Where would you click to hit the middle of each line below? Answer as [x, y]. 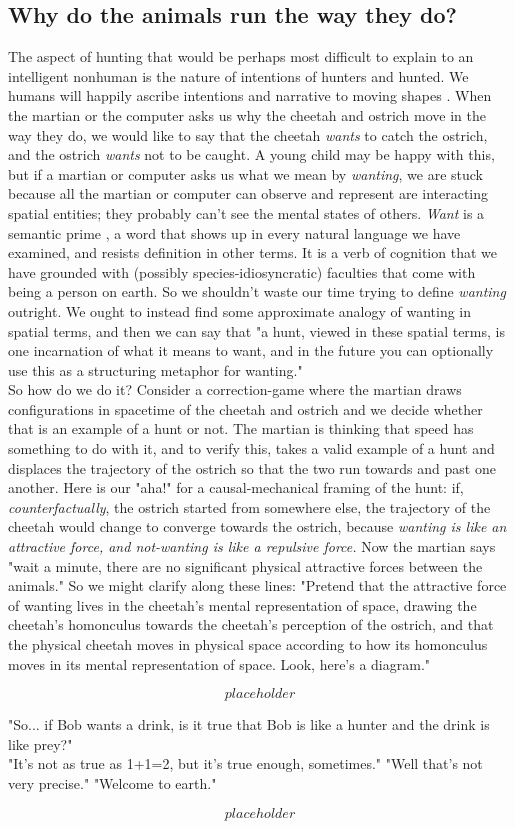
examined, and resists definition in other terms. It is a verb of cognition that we [252, 252]
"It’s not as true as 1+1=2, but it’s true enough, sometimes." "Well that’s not [245, 763]
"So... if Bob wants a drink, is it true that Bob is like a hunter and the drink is [249, 724]
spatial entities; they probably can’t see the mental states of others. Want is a [246, 212]
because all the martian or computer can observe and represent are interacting [248, 193]
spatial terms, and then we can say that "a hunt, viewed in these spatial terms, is [256, 330]
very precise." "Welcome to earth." [112, 782]
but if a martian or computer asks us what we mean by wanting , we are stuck [245, 173]
